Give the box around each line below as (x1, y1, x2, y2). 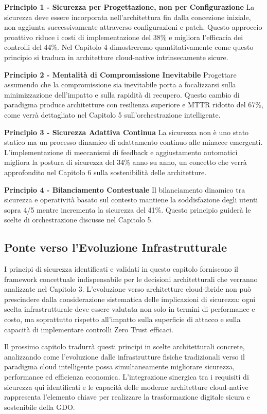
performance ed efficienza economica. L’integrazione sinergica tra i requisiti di (4, 371, 249, 382)
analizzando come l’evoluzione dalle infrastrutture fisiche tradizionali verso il (4, 351, 245, 362)
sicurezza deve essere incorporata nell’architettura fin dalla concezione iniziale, (4, 11, 251, 22)
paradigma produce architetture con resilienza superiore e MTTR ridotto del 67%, (4, 99, 263, 110)
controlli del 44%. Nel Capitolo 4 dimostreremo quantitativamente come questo (4, 42, 254, 52)
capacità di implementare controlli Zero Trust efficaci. (4, 324, 173, 334)
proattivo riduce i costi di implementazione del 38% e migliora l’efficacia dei (4, 31, 243, 42)
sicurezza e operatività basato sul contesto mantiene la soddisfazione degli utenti (4, 194, 258, 205)
